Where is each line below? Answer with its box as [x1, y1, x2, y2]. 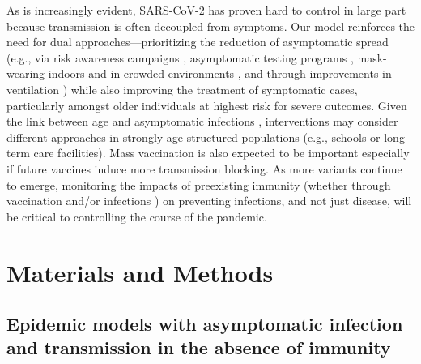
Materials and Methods [6, 255, 274, 289]
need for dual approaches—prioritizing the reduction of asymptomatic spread [6, 33, 389, 50]
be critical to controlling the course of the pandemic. [6, 208, 267, 225]
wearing [6, 65, 45, 82]
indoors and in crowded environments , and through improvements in [48, 65, 392, 82]
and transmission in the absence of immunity [6, 335, 391, 360]
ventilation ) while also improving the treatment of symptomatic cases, [6, 80, 358, 97]
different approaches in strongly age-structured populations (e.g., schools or [6, 128, 381, 145]
